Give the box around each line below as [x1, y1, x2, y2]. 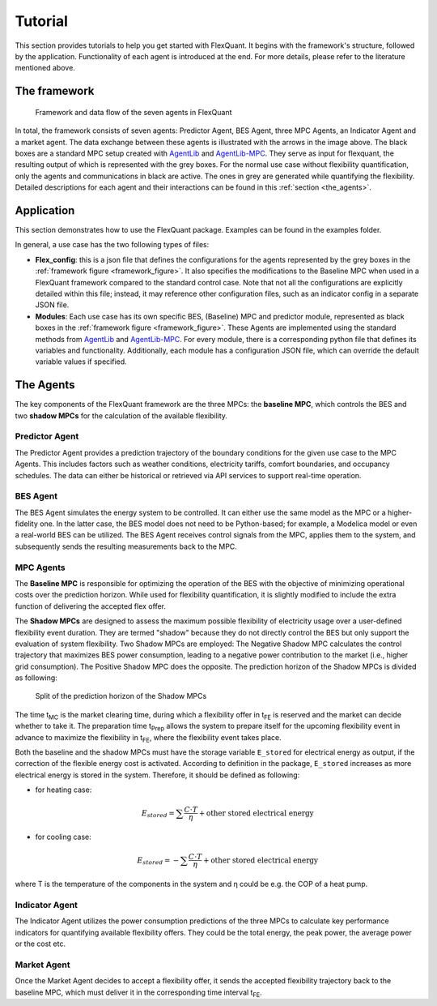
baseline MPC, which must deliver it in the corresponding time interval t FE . [15, 987, 262, 999]
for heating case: [35, 785, 92, 794]
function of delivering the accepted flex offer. [15, 601, 166, 611]
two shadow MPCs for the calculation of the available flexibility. [15, 410, 228, 421]
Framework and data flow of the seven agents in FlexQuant [35, 107, 232, 117]
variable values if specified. [35, 357, 127, 366]
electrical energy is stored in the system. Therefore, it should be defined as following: [15, 770, 300, 780]
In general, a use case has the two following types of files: [15, 240, 210, 250]
